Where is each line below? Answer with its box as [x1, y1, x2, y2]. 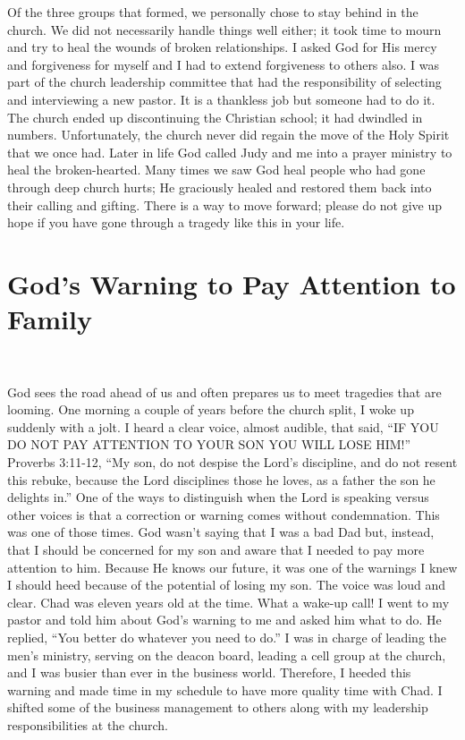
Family [7, 301, 92, 337]
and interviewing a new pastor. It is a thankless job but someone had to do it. [7, 89, 435, 108]
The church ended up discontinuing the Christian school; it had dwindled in [7, 107, 423, 126]
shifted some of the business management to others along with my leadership [7, 698, 428, 717]
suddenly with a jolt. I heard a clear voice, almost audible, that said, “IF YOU [7, 417, 439, 436]
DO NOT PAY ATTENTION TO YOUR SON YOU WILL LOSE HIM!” [7, 435, 411, 454]
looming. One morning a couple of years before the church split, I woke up [7, 400, 414, 419]
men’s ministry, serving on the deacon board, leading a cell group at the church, [7, 645, 446, 664]
